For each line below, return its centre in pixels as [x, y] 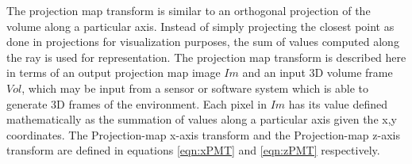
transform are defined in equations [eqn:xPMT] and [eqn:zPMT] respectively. [193, 150]
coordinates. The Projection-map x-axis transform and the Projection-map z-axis [203, 134]
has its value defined [338, 103]
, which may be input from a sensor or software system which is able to [195, 88]
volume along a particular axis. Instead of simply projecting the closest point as [200, 26]
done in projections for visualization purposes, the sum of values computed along [203, 42]
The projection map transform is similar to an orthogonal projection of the [189, 10]
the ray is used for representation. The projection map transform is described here [206, 57]
